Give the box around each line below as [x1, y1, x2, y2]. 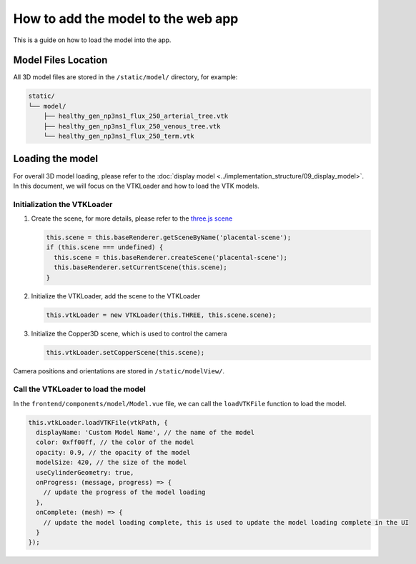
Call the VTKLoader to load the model [13, 384, 146, 394]
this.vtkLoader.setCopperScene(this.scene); [46, 348, 205, 356]
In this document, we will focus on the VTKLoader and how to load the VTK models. [13, 181, 260, 190]
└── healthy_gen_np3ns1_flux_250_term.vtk [43, 132, 194, 140]
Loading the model [13, 153, 99, 165]
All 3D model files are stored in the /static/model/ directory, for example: [13, 73, 238, 81]
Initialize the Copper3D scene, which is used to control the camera [31, 329, 228, 338]
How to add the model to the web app [13, 11, 239, 26]
